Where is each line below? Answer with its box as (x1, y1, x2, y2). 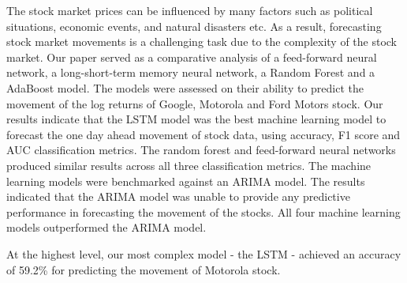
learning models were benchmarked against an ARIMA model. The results (6, 172, 365, 189)
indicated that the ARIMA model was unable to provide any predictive (6, 188, 350, 205)
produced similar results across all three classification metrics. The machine (6, 157, 372, 173)
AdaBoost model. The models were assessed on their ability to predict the (6, 79, 364, 96)
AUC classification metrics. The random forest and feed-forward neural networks (6, 141, 396, 158)
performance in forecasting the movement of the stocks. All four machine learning (6, 203, 401, 220)
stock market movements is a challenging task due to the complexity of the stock (6, 33, 398, 50)
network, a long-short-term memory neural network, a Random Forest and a (6, 64, 375, 81)
